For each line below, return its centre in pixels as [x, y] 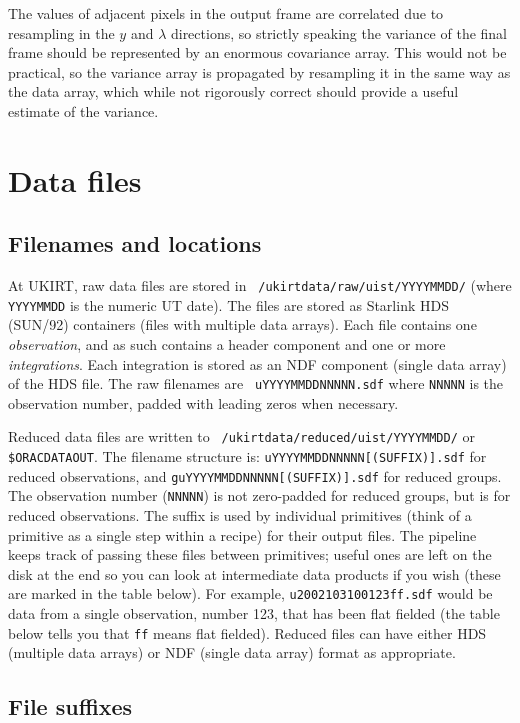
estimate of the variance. [83, 110]
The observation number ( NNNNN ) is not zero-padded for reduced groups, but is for [259, 495]
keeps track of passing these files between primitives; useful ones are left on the [250, 554]
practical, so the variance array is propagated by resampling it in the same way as [259, 71]
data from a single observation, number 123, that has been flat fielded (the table [254, 613]
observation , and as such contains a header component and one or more [227, 344]
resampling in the [61, 32]
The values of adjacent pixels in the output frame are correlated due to [226, 13]
